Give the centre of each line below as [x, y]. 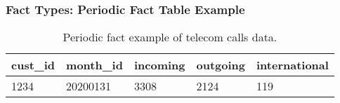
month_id [94, 65]
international [293, 65]
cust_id [33, 65]
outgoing [221, 65]
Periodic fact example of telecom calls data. [170, 37]
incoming [159, 65]
